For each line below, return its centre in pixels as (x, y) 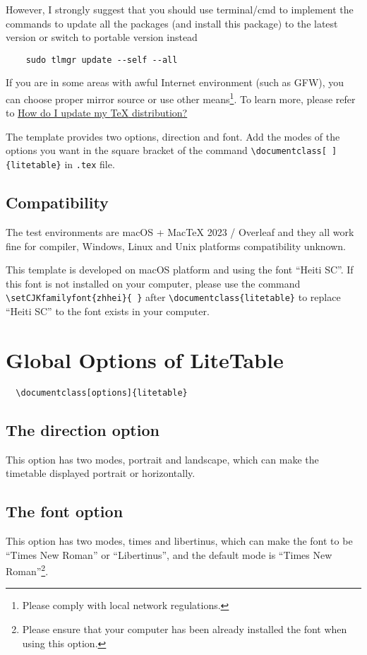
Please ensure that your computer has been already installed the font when (185, 629)
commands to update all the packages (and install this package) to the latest (172, 23)
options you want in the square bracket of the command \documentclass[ (166, 150)
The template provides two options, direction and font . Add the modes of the (173, 136)
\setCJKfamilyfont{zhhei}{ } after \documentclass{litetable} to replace (173, 297)
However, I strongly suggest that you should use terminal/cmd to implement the (180, 9)
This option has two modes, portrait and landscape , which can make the (162, 459)
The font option (65, 511)
